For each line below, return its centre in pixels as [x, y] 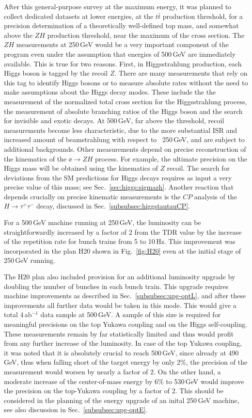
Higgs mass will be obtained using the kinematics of [81, 168]
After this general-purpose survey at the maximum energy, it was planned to [118, 6]
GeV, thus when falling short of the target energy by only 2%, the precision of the [126, 362]
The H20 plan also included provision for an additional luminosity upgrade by [120, 277]
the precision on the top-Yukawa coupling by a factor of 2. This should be [114, 391]
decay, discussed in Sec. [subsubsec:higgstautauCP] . [113, 206]
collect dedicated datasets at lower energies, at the [79, 16]
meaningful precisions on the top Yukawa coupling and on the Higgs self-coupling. [126, 324]
